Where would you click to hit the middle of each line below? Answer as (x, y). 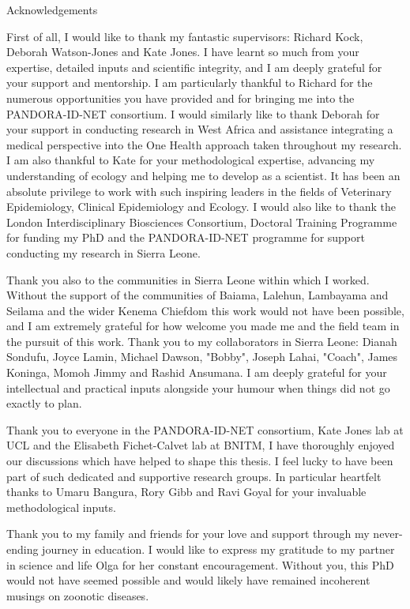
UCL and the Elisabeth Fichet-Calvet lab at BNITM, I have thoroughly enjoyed (201, 445)
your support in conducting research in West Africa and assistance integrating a (200, 129)
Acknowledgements (52, 9)
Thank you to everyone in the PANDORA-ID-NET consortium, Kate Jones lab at (205, 429)
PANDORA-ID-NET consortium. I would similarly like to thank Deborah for (193, 113)
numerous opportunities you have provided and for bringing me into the (181, 98)
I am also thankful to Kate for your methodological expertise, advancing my (191, 160)
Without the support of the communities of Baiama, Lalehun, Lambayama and (197, 295)
